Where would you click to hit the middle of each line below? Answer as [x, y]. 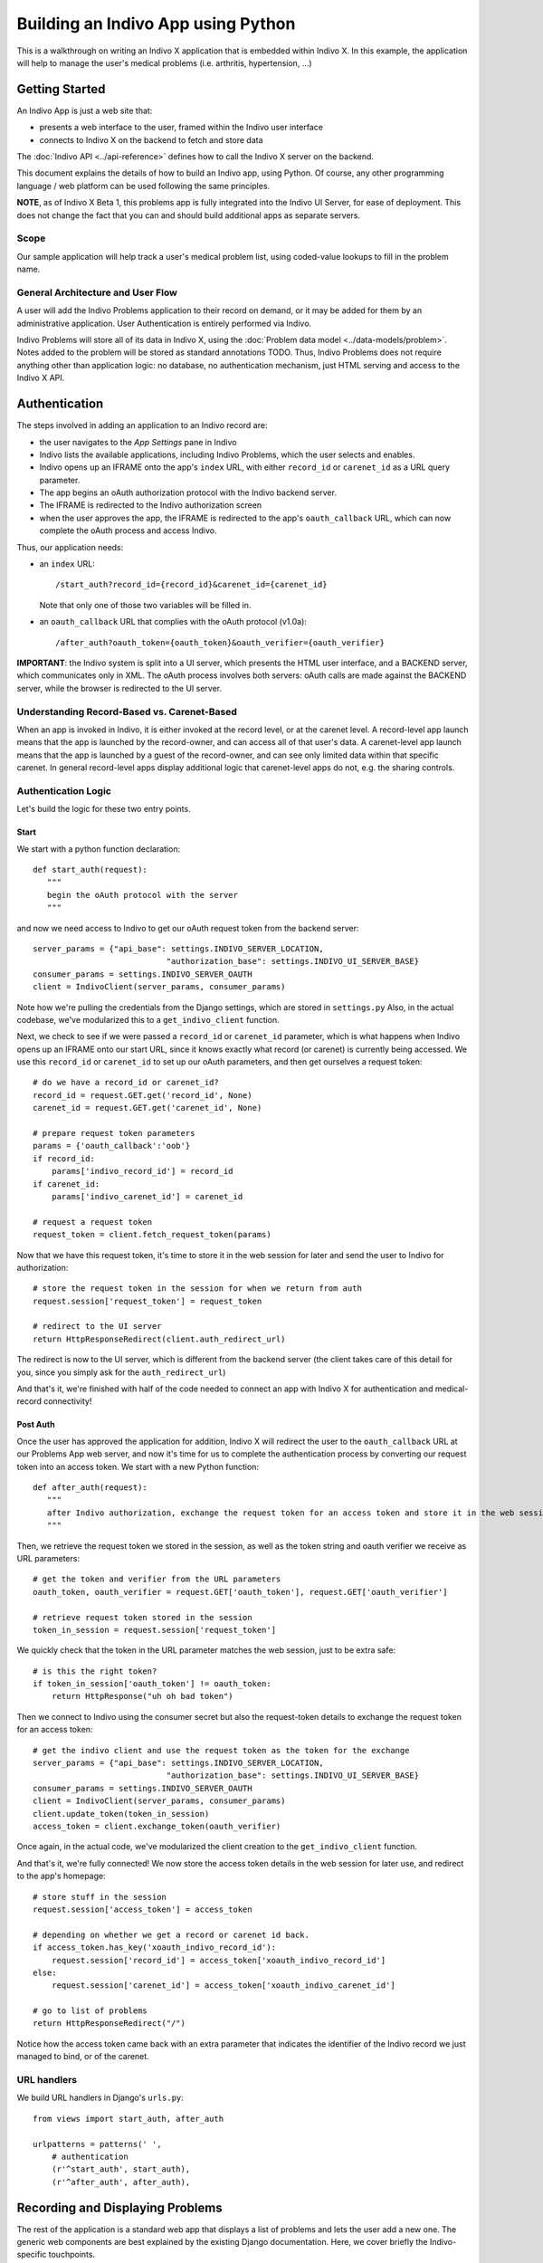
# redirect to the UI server [97, 1327]
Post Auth [36, 1425]
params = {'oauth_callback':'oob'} [112, 1146]
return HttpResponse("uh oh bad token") [143, 1696]
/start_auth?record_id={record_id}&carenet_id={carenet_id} [191, 585]
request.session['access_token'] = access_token [143, 1909]
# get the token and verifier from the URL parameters [157, 1579]
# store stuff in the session [100, 1897]
